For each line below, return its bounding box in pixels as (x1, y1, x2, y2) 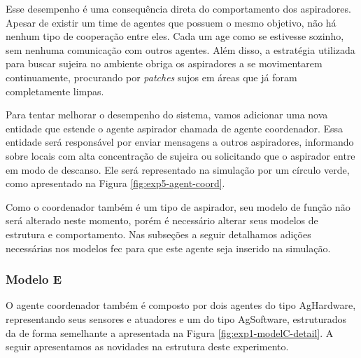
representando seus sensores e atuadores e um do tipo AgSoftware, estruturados (6, 311, 347, 326)
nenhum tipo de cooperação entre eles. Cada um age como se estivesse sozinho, (6, 29, 344, 43)
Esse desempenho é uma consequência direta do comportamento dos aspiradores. (6, 1, 351, 15)
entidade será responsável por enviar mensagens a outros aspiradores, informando (6, 135, 354, 149)
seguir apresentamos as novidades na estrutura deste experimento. (6, 339, 289, 354)
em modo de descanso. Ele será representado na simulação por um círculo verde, (6, 162, 350, 177)
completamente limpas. (6, 83, 104, 98)
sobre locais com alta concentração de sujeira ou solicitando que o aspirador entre (6, 148, 355, 163)
